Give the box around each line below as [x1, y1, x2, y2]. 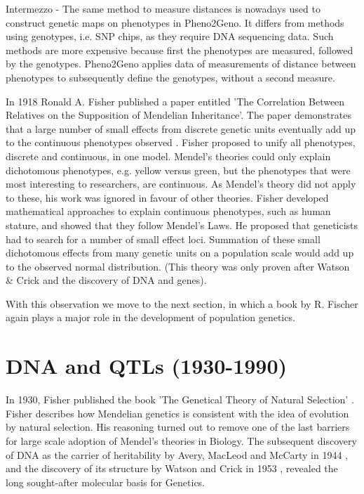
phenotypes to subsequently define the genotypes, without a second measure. [6, 70, 335, 84]
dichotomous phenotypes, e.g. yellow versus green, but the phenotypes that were [6, 162, 351, 177]
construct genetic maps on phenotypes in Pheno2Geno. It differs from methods [6, 15, 344, 30]
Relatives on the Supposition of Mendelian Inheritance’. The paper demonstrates [6, 108, 351, 122]
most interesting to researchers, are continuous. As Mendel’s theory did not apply [6, 176, 356, 191]
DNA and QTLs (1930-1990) [6, 351, 288, 380]
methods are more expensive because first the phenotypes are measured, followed [6, 42, 353, 57]
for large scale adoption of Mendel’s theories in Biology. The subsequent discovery [6, 433, 357, 448]
